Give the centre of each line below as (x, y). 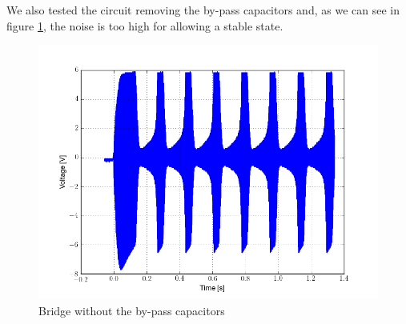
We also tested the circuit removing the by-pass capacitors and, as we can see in (203, 10)
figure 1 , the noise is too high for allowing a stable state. (145, 25)
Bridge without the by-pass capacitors (132, 310)
